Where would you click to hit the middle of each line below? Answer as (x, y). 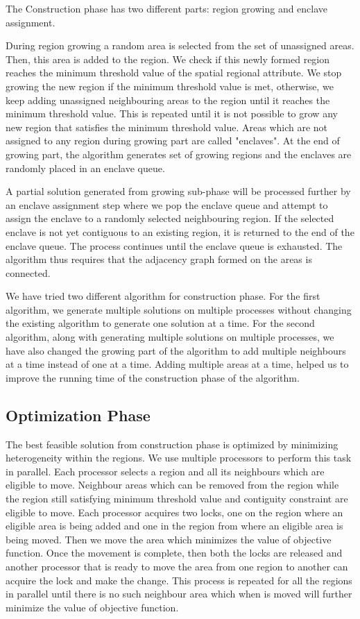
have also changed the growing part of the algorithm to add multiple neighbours (176, 350)
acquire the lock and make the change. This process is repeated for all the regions (179, 580)
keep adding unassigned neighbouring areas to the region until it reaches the (168, 100)
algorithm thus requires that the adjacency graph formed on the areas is (159, 259)
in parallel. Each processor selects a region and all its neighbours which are (165, 471)
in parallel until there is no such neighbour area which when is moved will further (179, 594)
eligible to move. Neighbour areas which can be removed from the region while (172, 485)
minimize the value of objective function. (92, 607)
